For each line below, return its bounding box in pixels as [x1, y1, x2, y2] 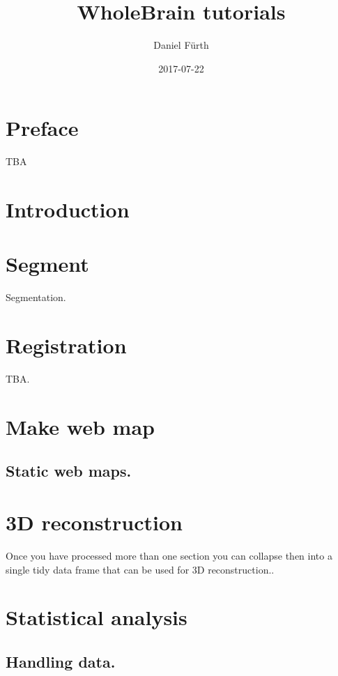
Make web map [6, 412, 155, 440]
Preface [6, 114, 79, 142]
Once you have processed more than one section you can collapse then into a [6, 548, 332, 562]
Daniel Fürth [153, 38, 209, 52]
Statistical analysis [6, 603, 187, 631]
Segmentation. [6, 290, 66, 305]
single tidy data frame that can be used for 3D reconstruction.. [6, 562, 275, 576]
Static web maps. [6, 460, 132, 482]
